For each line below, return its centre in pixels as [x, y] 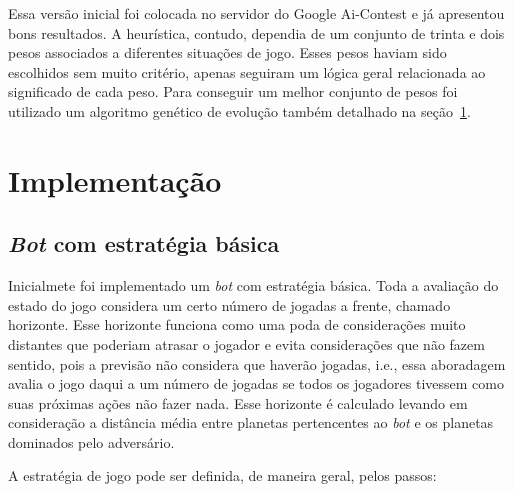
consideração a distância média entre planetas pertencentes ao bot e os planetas [251, 422]
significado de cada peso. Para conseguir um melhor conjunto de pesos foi [233, 91]
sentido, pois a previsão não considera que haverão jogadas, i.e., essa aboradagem [257, 363]
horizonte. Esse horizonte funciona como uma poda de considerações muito [237, 324]
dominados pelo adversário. [91, 441]
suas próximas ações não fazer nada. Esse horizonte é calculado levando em [238, 402]
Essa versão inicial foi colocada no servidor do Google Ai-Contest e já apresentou [256, 13]
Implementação [115, 179]
